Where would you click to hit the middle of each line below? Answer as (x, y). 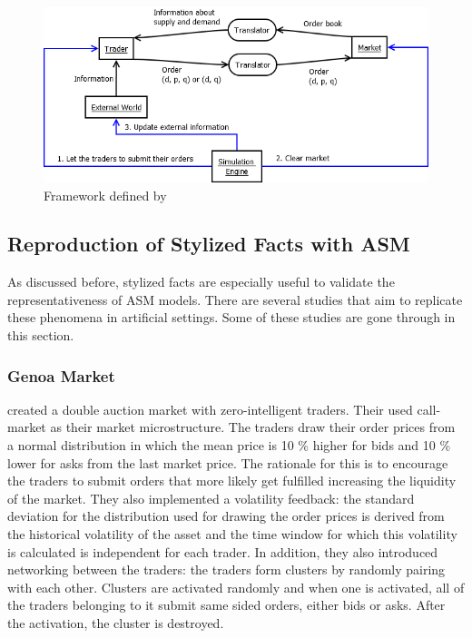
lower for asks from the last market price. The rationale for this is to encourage (228, 462)
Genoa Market (61, 375)
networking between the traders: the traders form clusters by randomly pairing (226, 569)
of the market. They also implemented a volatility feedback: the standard (211, 498)
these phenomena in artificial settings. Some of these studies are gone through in (231, 317)
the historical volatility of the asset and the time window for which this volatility (232, 534)
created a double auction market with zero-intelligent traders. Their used (210, 409)
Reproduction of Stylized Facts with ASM (209, 244)
